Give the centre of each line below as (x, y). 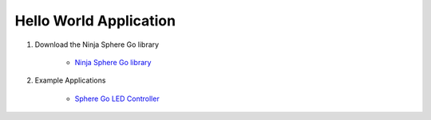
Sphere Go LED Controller (117, 99)
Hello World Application (95, 21)
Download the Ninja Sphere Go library (97, 45)
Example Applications (70, 80)
